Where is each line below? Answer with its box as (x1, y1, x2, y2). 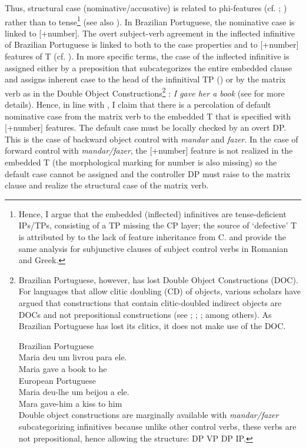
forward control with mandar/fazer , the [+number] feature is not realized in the (5, 144, 293, 157)
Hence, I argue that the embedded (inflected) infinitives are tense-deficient (18, 207, 287, 220)
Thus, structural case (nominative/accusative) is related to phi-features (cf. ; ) (5, 2, 287, 14)
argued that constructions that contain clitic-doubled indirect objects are (18, 296, 282, 308)
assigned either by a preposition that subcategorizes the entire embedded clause (5, 61, 292, 74)
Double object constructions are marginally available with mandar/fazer (18, 409, 279, 421)
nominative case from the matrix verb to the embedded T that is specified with (5, 109, 291, 122)
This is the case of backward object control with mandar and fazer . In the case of (5, 132, 298, 145)
